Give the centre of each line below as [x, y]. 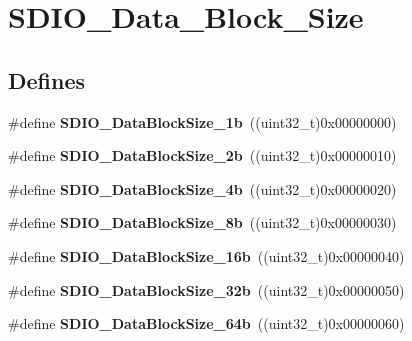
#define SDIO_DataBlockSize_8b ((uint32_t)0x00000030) [202, 222]
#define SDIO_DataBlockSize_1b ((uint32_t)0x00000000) [202, 121]
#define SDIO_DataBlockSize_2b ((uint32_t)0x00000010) [202, 155]
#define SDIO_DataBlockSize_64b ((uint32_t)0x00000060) [206, 323]
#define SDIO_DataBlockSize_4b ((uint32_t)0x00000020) [202, 188]
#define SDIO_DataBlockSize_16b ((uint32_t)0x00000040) [206, 255]
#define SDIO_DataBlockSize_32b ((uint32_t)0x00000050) [206, 289]
